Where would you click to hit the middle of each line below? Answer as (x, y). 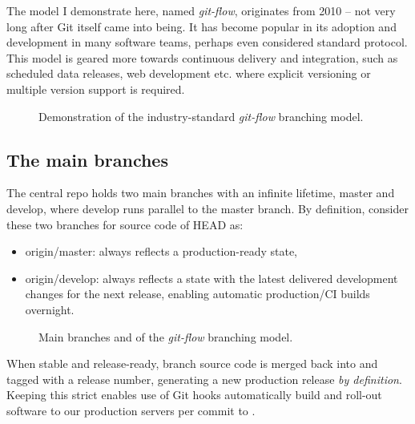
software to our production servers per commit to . (131, 410)
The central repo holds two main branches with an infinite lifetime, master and (201, 193)
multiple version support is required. (96, 89)
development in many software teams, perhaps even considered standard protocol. (207, 42)
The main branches (87, 159)
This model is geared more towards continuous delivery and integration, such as (202, 57)
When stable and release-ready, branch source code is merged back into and (192, 363)
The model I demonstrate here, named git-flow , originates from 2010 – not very (201, 10)
